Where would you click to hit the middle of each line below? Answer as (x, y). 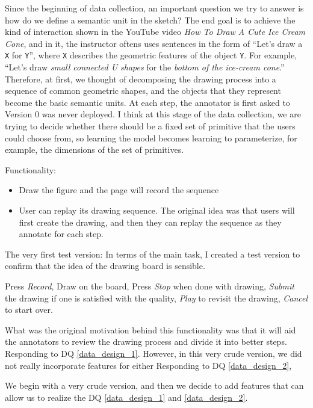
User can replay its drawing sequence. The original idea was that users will (157, 210)
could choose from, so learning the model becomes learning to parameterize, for (151, 138)
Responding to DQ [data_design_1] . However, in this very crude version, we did (153, 353)
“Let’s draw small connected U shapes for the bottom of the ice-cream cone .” (145, 67)
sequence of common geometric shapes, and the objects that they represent (143, 91)
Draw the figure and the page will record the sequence (119, 190)
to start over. (29, 310)
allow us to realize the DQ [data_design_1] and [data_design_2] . (126, 397)
